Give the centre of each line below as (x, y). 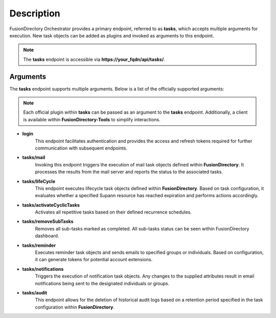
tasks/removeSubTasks (48, 221)
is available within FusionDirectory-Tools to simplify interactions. (92, 119)
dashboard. (47, 236)
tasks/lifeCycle (39, 181)
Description (35, 13)
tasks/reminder (39, 245)
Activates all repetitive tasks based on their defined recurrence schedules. (113, 212)
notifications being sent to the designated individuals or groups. (102, 283)
